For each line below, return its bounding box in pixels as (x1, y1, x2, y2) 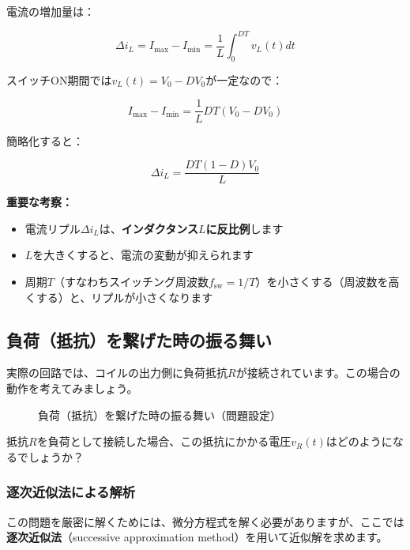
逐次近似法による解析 (6, 482, 136, 502)
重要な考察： (6, 194, 73, 210)
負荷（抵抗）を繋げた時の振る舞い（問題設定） (38, 406, 281, 423)
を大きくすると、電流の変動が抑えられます (32, 247, 254, 263)
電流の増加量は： (6, 3, 95, 19)
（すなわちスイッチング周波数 (53, 273, 209, 289)
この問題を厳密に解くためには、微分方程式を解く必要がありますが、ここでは (6, 513, 404, 529)
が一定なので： (205, 71, 284, 88)
